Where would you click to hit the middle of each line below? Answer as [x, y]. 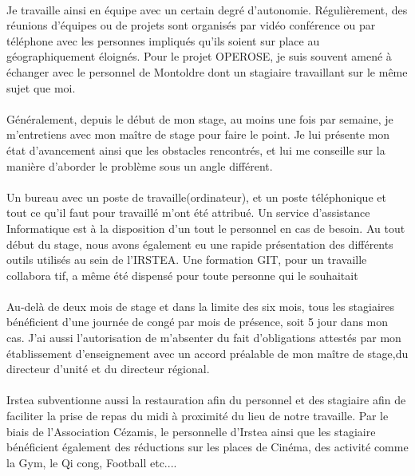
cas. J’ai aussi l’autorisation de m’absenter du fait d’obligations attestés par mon [204, 338]
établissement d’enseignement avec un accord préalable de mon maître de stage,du [207, 353]
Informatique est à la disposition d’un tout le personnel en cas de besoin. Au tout [206, 228]
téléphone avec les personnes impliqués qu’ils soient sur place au [163, 40]
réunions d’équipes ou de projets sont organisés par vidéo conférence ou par [191, 25]
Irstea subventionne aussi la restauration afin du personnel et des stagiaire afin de [206, 400]
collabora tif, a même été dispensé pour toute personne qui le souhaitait [182, 275]
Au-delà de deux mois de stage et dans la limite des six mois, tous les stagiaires [201, 306]
